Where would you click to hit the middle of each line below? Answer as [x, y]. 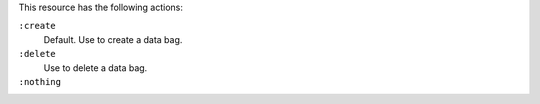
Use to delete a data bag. [95, 67]
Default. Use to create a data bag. [113, 39]
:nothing [40, 81]
